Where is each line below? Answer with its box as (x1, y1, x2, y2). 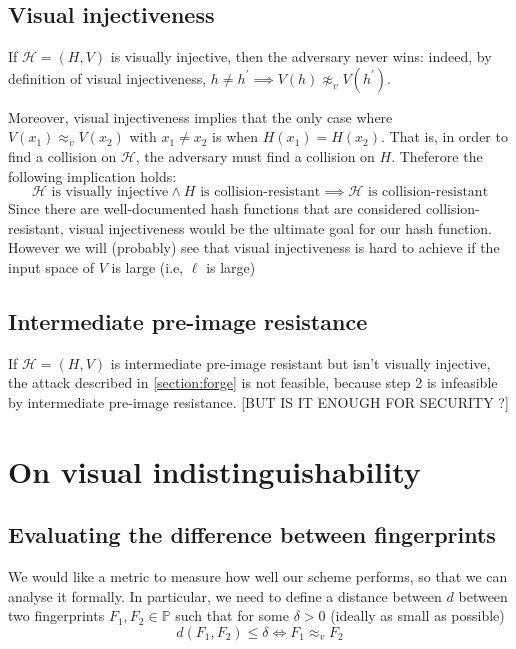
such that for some (175, 605, 289, 626)
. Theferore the (391, 145, 483, 166)
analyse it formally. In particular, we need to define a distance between (8, 585, 442, 606)
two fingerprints (8, 605, 105, 626)
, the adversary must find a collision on (135, 145, 375, 166)
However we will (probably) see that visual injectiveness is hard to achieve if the (8, 237, 500, 258)
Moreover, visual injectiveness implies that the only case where (8, 106, 393, 127)
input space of (8, 256, 95, 277)
